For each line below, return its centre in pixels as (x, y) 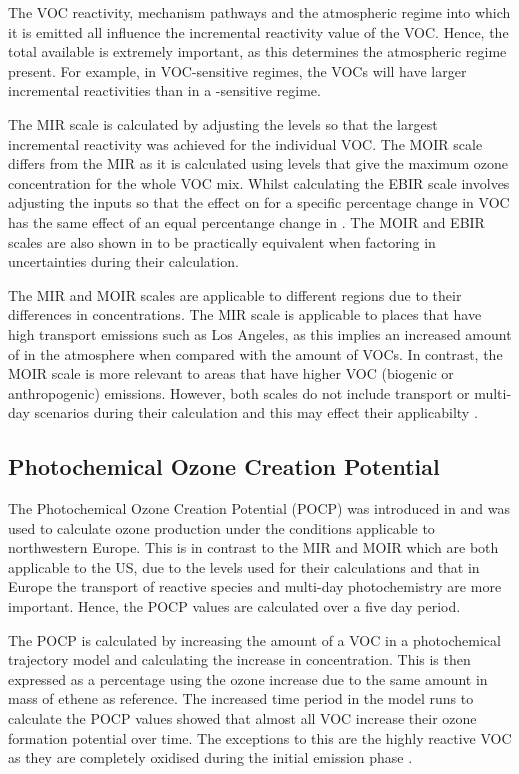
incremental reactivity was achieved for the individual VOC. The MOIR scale (245, 143)
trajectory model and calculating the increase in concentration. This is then (239, 659)
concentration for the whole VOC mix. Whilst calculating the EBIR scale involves (259, 182)
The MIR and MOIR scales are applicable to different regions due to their (235, 294)
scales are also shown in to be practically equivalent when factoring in (222, 241)
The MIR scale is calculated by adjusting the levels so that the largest (223, 123)
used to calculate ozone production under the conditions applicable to (221, 527)
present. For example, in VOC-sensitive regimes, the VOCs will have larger (237, 70)
